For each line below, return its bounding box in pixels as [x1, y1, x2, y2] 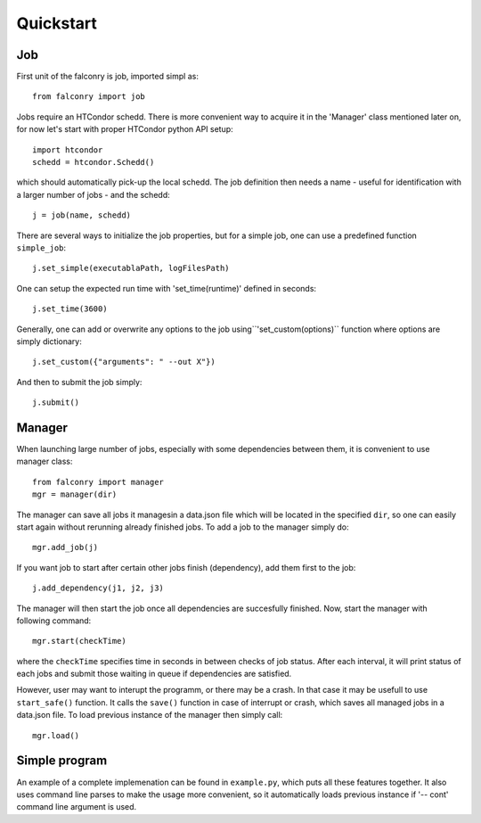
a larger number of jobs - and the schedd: [16, 189, 170, 200]
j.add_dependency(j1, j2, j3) [32, 583, 165, 593]
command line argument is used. [16, 802, 137, 812]
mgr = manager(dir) [32, 490, 118, 499]
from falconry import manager [32, 477, 165, 487]
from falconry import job [32, 92, 146, 102]
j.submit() [32, 398, 80, 407]
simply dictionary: [16, 335, 82, 347]
